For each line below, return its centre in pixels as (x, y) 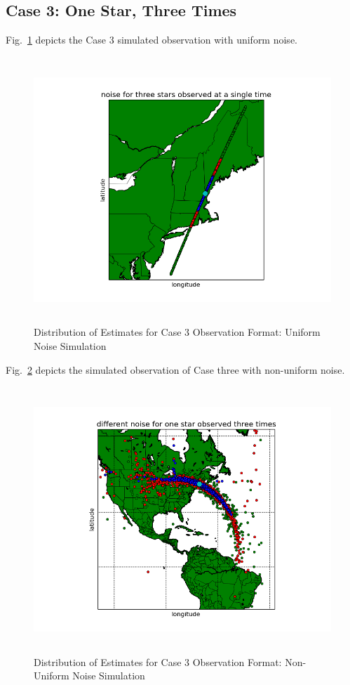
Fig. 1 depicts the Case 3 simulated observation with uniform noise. (152, 40)
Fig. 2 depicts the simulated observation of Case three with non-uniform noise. (175, 369)
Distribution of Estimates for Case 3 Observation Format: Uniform (177, 332)
